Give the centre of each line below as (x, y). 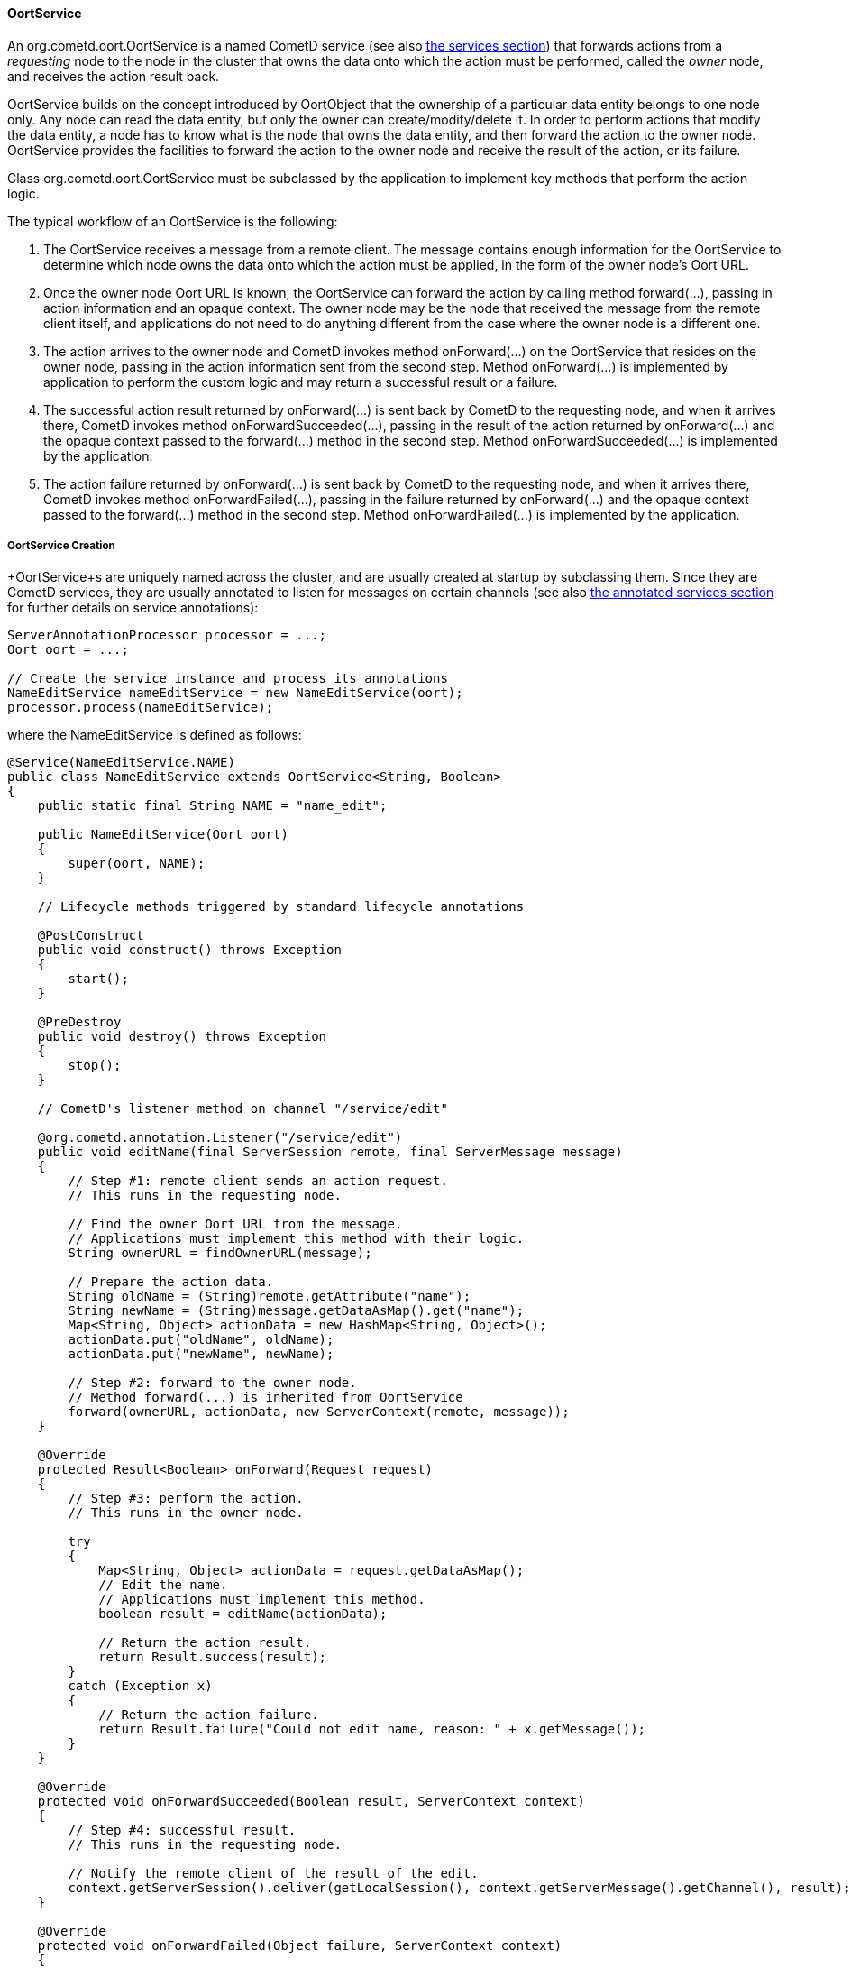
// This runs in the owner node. (186, 1513)
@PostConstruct (91, 936)
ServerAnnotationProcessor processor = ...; (167, 635)
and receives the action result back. (114, 76)
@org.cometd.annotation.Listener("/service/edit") (220, 1138)
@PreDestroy (79, 1022)
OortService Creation (61, 546)
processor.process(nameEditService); (141, 708)
